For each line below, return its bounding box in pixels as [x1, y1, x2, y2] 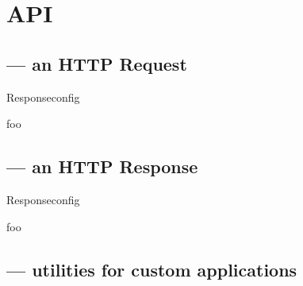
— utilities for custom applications [6, 257, 297, 281]
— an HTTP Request [6, 51, 187, 75]
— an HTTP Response [6, 154, 198, 179]
